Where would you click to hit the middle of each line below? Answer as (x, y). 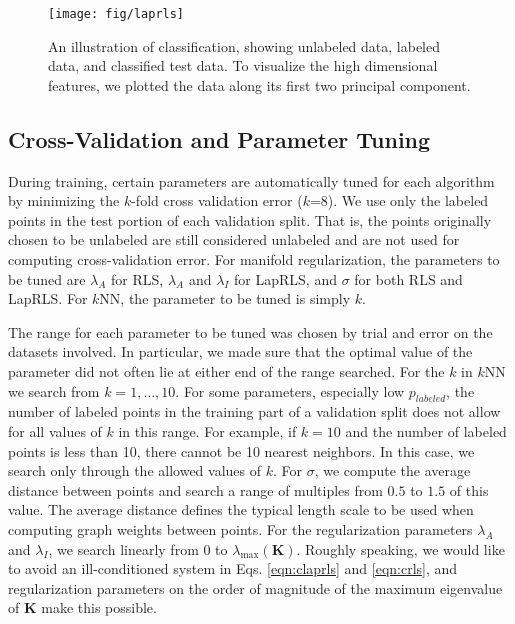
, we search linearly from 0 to (138, 548)
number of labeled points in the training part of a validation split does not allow (254, 411)
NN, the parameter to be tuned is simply (225, 298)
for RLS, (137, 278)
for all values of (55, 430)
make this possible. (99, 607)
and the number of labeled (426, 430)
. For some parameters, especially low (290, 390)
